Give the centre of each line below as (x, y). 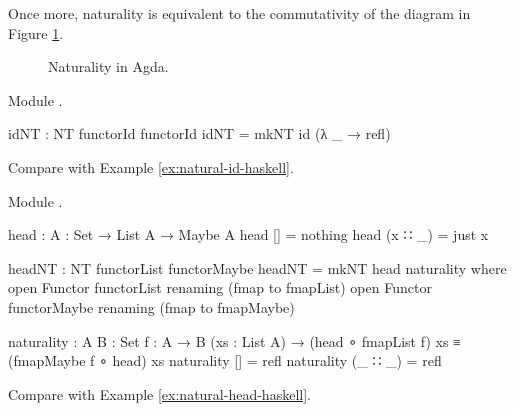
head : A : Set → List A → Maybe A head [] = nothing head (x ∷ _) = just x (248, 234)
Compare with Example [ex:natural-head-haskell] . (159, 393)
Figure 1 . (36, 32)
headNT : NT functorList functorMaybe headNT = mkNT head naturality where (257, 267)
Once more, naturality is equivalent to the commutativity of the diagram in (239, 13)
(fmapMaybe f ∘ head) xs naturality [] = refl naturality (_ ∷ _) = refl (225, 360)
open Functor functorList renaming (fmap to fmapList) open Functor (220, 287)
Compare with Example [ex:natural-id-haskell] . (151, 166)
